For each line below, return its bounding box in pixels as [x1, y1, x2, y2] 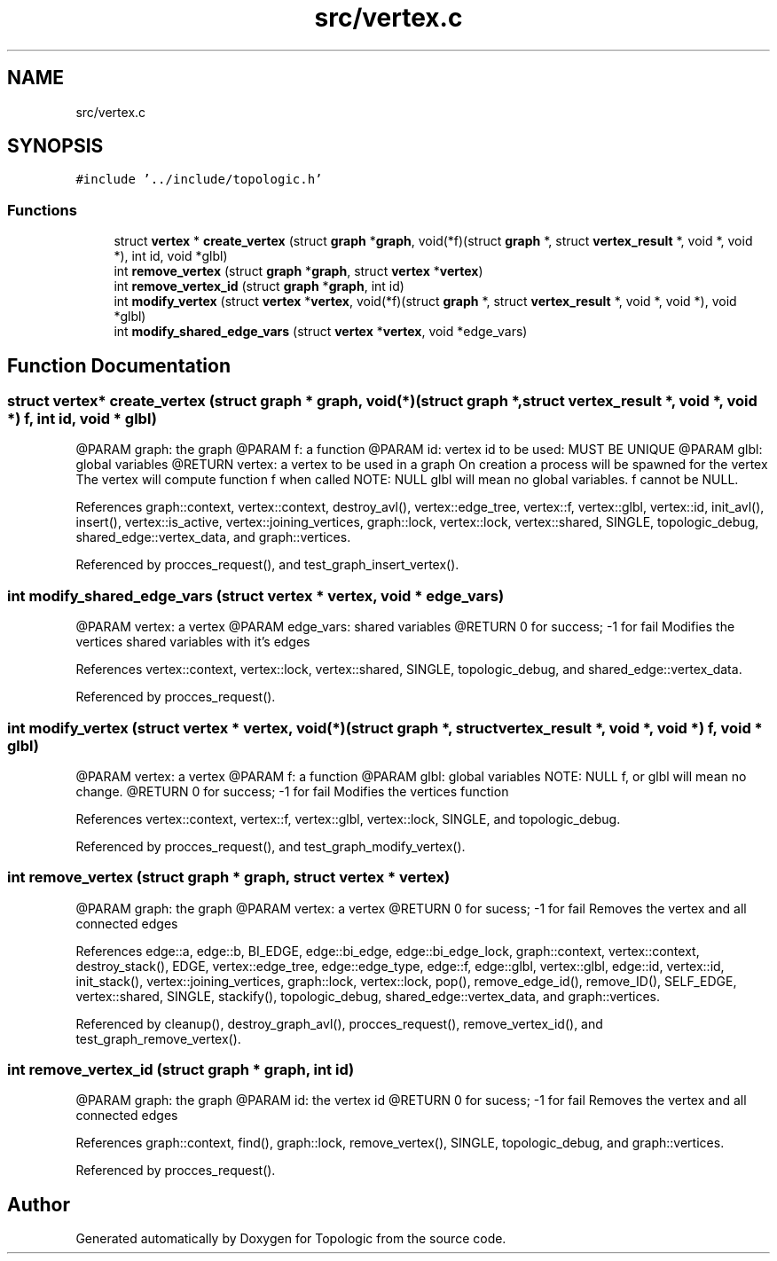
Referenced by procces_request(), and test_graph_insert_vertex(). [75, 557, 459, 573]
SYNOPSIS [7, 135, 104, 158]
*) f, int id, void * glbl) [7, 410, 157, 428]
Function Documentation [7, 354, 231, 377]
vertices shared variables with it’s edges [75, 634, 310, 650]
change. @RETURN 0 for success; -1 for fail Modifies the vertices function [75, 783, 509, 799]
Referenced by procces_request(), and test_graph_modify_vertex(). [75, 838, 466, 854]
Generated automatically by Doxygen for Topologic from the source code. [75, 1231, 506, 1247]
